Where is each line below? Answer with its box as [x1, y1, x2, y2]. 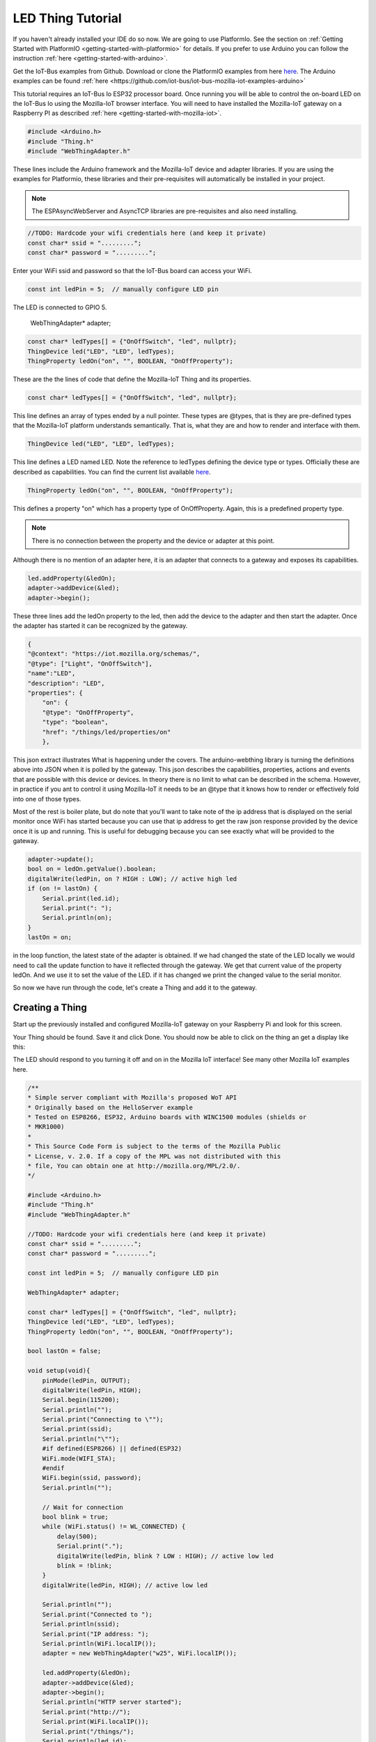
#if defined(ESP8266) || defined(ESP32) [42, 1444, 182, 1453]
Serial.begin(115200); [42, 1396, 120, 1404]
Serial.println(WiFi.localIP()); [42, 1640, 157, 1648]
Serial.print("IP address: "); [42, 1630, 149, 1637]
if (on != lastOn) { [27, 885, 97, 893]
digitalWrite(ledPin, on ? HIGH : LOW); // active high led [27, 874, 237, 883]
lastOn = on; [27, 934, 72, 941]
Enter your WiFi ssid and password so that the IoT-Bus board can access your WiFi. [13, 266, 252, 275]
